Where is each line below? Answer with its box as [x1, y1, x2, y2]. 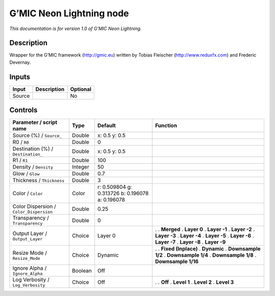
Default [97, 122, 116, 129]
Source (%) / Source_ [12, 132, 62, 139]
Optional [70, 86, 92, 93]
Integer [72, 164, 89, 171]
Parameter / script [12, 119, 58, 126]
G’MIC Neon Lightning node [9, 8, 129, 19]
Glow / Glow [12, 170, 40, 177]
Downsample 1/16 [155, 258, 199, 265]
